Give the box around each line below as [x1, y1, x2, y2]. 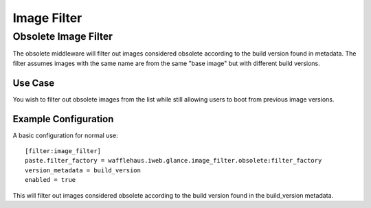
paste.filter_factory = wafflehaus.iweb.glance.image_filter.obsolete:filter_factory [25, 157, 322, 165]
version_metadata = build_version [25, 166, 141, 174]
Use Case [12, 77, 55, 89]
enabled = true [25, 176, 76, 184]
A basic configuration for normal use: [12, 131, 118, 139]
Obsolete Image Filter [12, 30, 113, 43]
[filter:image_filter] [25, 147, 102, 154]
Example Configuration [12, 113, 114, 125]
